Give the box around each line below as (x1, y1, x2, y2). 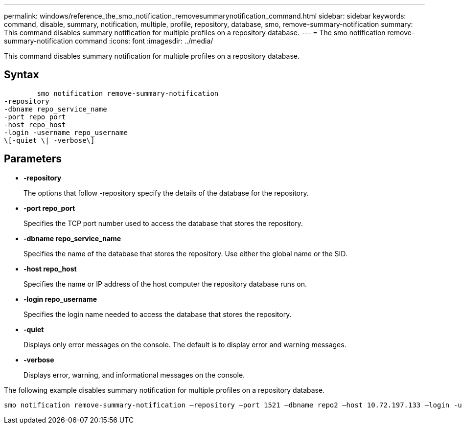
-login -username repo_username (4, 128, 128, 136)
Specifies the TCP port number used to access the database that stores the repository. (23, 219, 303, 227)
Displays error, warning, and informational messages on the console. (23, 370, 245, 379)
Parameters (4, 153, 62, 165)
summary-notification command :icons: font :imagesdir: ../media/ (4, 37, 213, 45)
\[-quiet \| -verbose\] (4, 136, 95, 144)
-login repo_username (23, 294, 97, 303)
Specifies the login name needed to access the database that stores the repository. (23, 310, 292, 318)
